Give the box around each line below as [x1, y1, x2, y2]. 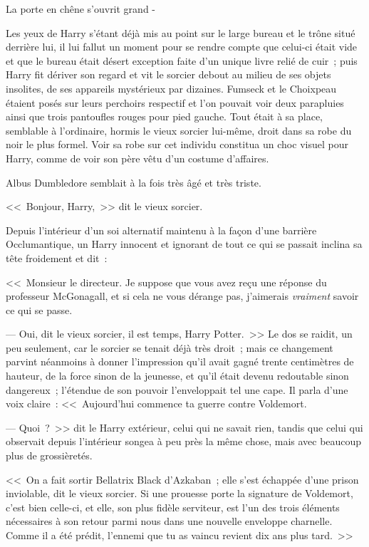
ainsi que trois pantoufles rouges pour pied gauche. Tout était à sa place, [6, 109, 323, 124]
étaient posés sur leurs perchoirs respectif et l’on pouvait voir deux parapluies [6, 95, 344, 110]
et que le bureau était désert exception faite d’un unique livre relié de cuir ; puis [6, 53, 358, 68]
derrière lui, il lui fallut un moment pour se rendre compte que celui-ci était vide [6, 39, 358, 54]
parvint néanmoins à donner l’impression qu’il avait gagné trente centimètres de [6, 354, 354, 369]
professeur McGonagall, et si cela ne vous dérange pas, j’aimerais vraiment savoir [6, 288, 359, 303]
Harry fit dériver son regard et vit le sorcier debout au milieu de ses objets [6, 67, 331, 82]
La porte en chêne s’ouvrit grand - [6, 1, 155, 16]
